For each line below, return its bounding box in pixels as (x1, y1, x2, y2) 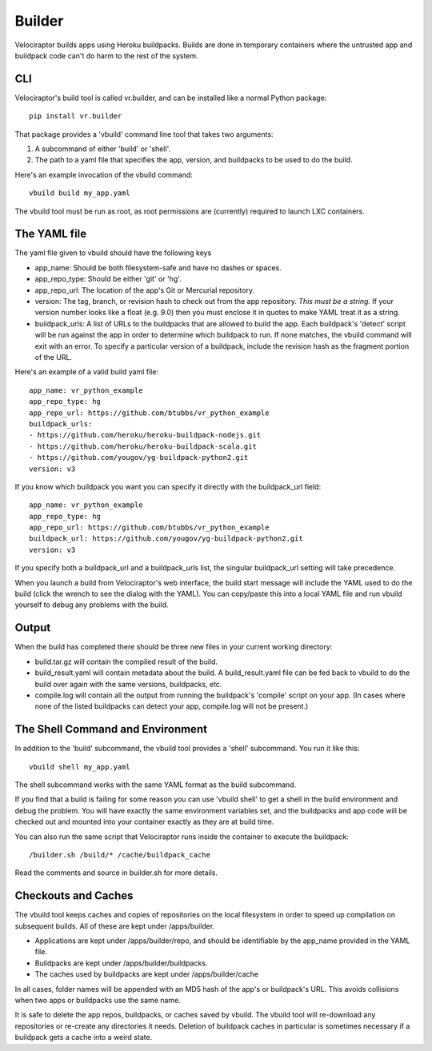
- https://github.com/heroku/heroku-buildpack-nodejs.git (29, 430, 262, 440)
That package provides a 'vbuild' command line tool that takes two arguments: (14, 129, 274, 139)
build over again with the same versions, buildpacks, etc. (34, 679, 222, 689)
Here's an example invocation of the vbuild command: (14, 170, 194, 179)
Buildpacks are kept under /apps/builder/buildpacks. (34, 958, 208, 968)
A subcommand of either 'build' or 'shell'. (34, 144, 171, 154)
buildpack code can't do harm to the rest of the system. (14, 50, 199, 60)
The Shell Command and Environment (14, 722, 208, 736)
